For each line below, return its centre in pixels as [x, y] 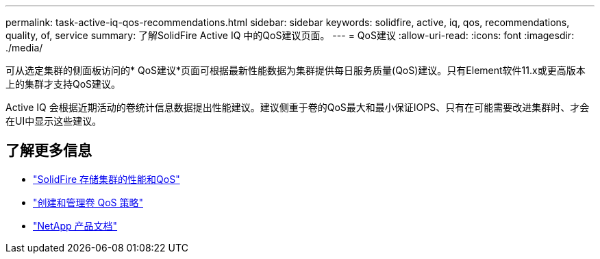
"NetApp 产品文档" [75, 225]
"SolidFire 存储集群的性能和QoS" [107, 179]
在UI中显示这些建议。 [54, 121]
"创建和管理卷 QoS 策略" [88, 202]
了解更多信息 [49, 151]
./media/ [24, 48]
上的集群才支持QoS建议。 [63, 84]
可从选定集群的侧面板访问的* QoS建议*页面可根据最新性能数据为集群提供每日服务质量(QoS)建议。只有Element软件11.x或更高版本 [296, 70]
